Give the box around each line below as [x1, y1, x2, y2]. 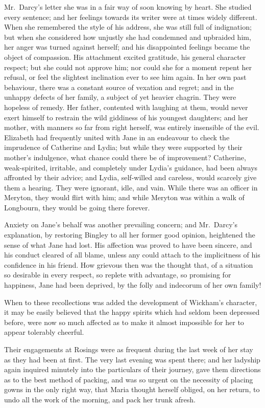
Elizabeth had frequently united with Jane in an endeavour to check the [4, 132, 230, 142]
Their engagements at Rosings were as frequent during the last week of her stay [4, 344, 253, 354]
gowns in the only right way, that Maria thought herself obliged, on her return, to [4, 384, 260, 395]
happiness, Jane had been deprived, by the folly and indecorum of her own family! [4, 280, 261, 290]
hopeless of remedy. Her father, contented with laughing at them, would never [4, 101, 248, 112]
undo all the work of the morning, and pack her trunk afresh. [4, 394, 196, 404]
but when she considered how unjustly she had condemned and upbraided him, [4, 31, 251, 42]
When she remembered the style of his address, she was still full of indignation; [4, 22, 252, 32]
